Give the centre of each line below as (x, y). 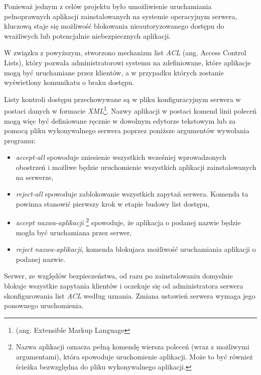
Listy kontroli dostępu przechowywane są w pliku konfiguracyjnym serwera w (122, 99)
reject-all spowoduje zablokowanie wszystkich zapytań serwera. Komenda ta (132, 194)
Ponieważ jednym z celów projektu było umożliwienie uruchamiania (108, 6)
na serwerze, (35, 177)
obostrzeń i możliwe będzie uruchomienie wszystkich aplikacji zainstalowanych (136, 167)
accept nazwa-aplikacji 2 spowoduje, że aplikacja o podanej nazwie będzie (128, 221)
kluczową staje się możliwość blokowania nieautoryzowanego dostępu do (114, 26)
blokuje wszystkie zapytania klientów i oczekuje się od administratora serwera (124, 285)
